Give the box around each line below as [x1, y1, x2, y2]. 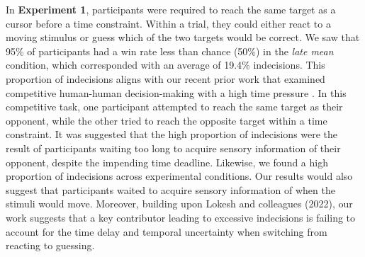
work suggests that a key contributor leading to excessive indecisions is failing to [6, 210, 356, 224]
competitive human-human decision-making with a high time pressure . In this [6, 85, 347, 100]
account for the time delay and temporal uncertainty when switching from [6, 224, 327, 239]
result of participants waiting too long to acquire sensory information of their [6, 140, 341, 155]
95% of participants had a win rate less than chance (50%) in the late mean [6, 43, 334, 58]
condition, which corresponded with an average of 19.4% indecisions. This [6, 57, 325, 72]
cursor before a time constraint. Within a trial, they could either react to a [6, 16, 331, 30]
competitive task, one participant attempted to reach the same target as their [6, 99, 343, 114]
